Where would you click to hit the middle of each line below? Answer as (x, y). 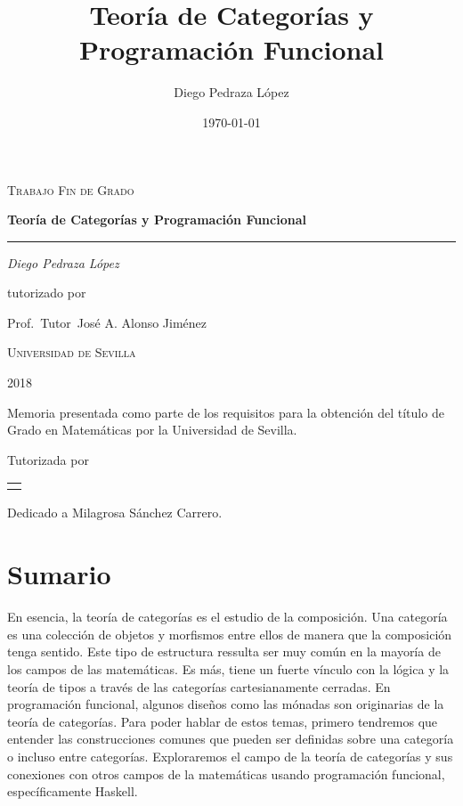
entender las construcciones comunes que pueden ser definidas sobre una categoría (231, 739)
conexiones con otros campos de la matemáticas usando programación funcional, (226, 773)
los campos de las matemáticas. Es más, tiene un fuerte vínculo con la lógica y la (228, 668)
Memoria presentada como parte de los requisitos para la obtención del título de (226, 412)
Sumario (59, 574)
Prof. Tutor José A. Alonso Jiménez (107, 322)
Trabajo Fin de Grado (71, 189)
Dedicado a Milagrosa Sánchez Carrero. (115, 513)
